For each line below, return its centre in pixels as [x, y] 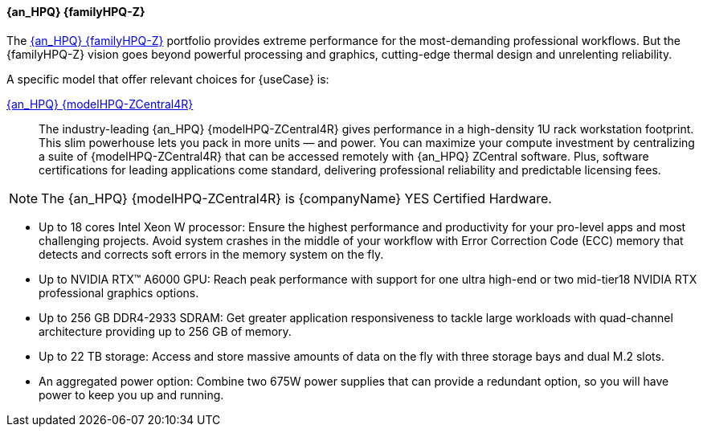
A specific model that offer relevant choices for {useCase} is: [168, 79]
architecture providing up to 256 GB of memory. [165, 331]
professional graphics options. [119, 292]
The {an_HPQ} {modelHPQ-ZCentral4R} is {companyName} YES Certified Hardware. [296, 198]
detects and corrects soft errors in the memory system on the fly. [211, 254]
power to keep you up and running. [131, 394]
